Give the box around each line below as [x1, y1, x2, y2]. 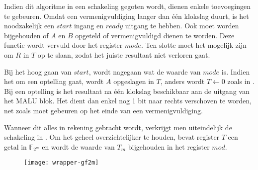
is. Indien [221, 66, 250, 77]
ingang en [74, 20, 104, 31]
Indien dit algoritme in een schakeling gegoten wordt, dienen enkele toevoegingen [4, 1, 251, 11]
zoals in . [227, 76, 255, 86]
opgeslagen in [113, 76, 154, 86]
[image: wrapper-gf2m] [24, 159, 99, 167]
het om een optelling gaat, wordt [4, 76, 104, 86]
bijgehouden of [4, 30, 49, 40]
